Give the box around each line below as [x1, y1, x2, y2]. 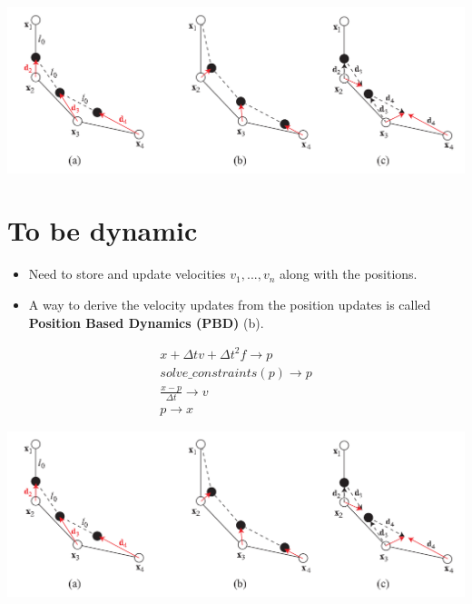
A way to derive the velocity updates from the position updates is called [28, 294, 431, 313]
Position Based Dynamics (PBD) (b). [28, 312, 264, 332]
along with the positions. [280, 264, 418, 283]
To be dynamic [7, 212, 198, 249]
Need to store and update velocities [28, 264, 226, 283]
